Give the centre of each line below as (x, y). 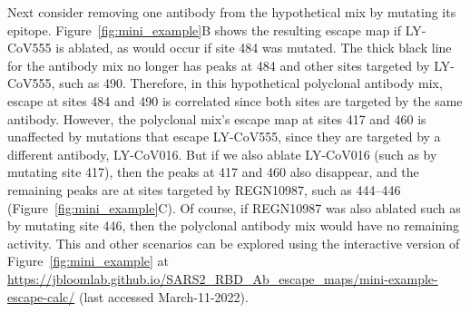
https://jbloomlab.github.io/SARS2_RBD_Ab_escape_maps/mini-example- (223, 278)
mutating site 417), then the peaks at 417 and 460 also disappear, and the (213, 172)
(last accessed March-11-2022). (163, 296)
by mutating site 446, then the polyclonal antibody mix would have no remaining (233, 225)
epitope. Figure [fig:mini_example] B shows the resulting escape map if (205, 29)
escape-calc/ (41, 296)
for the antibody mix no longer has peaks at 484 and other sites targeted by (219, 65)
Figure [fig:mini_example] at (88, 261)
